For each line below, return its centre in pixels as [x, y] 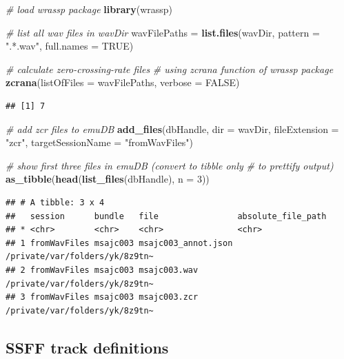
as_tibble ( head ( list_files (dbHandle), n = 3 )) [108, 179]
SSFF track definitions [87, 347]
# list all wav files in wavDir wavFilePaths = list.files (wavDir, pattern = [163, 32]
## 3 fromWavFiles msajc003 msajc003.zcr [102, 297]
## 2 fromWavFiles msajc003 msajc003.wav [102, 270]
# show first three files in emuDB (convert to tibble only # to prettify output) [170, 165]
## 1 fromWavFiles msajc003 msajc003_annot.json [119, 243]
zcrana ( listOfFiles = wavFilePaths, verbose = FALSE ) [123, 82]
